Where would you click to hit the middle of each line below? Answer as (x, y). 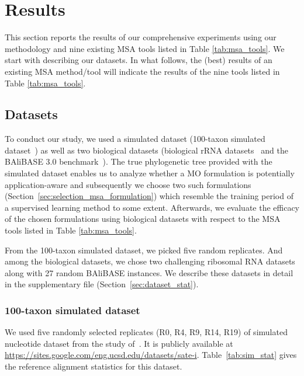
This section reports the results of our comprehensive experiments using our (141, 37)
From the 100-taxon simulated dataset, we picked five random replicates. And (144, 250)
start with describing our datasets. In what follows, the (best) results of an (139, 60)
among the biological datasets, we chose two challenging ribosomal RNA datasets (150, 261)
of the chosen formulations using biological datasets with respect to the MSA (143, 219)
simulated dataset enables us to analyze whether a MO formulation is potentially (150, 173)
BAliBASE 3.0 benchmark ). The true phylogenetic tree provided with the (139, 161)
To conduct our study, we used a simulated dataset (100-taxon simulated (135, 139)
